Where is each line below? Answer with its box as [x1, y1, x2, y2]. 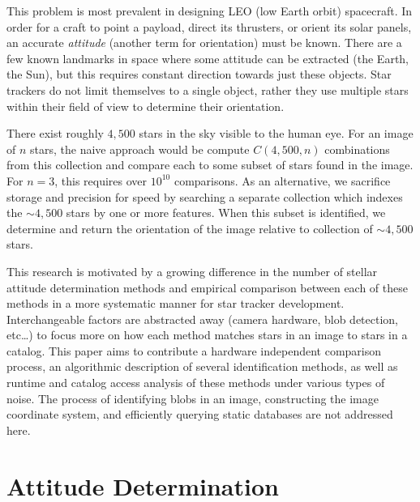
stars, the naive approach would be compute [30, 140, 250, 157]
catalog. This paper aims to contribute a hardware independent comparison [6, 342, 382, 359]
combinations [324, 140, 390, 157]
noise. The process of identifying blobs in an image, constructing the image [6, 389, 379, 406]
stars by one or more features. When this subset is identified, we [66, 204, 386, 221]
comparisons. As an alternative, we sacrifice [174, 172, 391, 189]
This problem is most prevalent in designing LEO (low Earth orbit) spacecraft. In [6, 2, 413, 19]
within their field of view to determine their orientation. [6, 97, 285, 114]
